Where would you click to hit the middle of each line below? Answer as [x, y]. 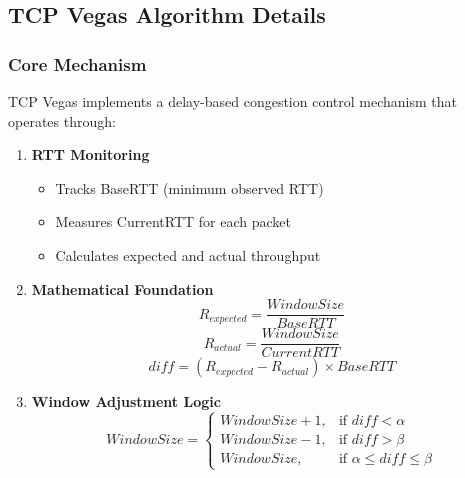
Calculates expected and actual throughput [188, 254]
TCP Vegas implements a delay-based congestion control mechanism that [232, 101]
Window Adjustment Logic [126, 401]
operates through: [62, 120]
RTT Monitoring [90, 154]
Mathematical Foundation [122, 288]
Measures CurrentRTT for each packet [173, 221]
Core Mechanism [77, 63]
